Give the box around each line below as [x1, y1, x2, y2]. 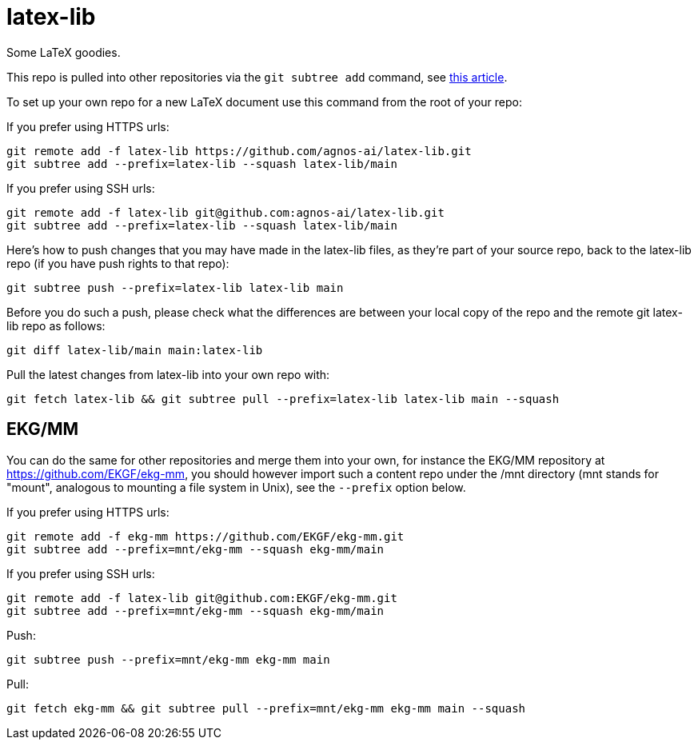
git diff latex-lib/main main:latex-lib [6, 343, 263, 357]
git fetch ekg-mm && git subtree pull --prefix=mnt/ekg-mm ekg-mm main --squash [6, 701, 526, 715]
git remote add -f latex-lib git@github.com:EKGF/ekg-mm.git [6, 591, 397, 604]
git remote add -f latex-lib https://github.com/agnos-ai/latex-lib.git [6, 144, 472, 158]
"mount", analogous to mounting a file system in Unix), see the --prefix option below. [6, 480, 466, 494]
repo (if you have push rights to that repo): [6, 256, 229, 270]
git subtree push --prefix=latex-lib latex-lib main [6, 281, 344, 294]
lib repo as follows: [6, 318, 106, 333]
